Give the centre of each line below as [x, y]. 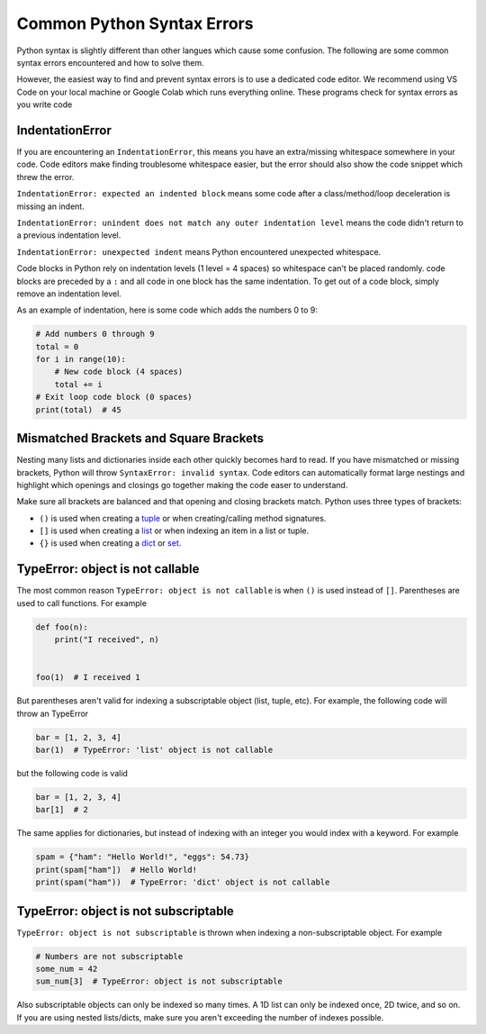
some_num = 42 [67, 969]
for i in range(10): [81, 359]
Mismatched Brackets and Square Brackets [140, 438]
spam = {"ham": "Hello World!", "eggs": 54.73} [142, 857]
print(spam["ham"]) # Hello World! [117, 870]
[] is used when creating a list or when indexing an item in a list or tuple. [174, 531]
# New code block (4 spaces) [119, 372]
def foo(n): [62, 627]
